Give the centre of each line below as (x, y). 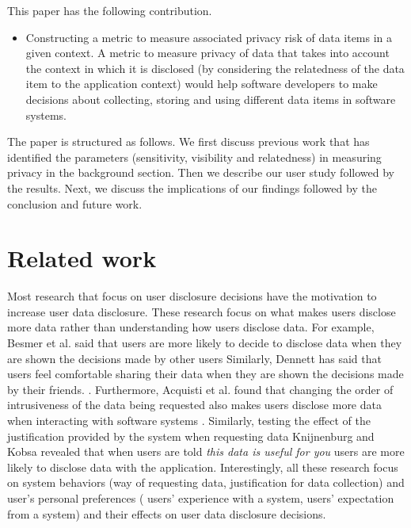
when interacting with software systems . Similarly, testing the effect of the (189, 420)
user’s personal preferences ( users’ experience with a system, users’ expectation (201, 497)
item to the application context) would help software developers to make (202, 84)
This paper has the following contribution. (110, 10)
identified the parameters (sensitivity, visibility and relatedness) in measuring (194, 157)
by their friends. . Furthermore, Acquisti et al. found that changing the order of (200, 389)
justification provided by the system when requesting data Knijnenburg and (191, 436)
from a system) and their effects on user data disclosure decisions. (167, 513)
